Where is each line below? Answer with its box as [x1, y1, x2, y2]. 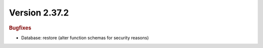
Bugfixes [9, 24, 32, 31]
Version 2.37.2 [9, 7, 69, 18]
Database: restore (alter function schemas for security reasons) [21, 34, 149, 41]
